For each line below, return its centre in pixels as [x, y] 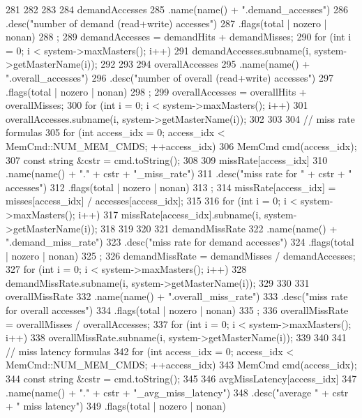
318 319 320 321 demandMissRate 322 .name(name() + [219, 228]
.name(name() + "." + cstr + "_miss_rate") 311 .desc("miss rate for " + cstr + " [179, 173]
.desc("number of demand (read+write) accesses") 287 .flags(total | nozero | [166, 23]
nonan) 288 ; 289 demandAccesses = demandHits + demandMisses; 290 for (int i [179, 37]
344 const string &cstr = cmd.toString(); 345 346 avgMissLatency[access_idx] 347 [181, 379]
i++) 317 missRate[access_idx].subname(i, [170, 214]
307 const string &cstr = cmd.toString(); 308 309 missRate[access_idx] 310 [167, 159]
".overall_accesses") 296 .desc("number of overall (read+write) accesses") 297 [169, 77]
